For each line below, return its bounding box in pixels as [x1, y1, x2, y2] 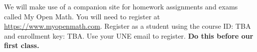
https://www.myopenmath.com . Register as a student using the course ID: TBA [4, 21, 251, 31]
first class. [4, 40, 40, 51]
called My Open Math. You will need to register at [4, 11, 160, 21]
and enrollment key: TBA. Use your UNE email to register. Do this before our [4, 30, 253, 41]
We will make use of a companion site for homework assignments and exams [4, 1, 238, 11]
